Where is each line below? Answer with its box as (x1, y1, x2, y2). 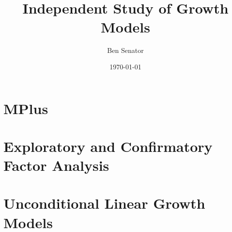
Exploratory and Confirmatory (3, 136, 213, 156)
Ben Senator (107, 45, 144, 55)
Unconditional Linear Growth (3, 193, 205, 213)
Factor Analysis (3, 155, 109, 175)
